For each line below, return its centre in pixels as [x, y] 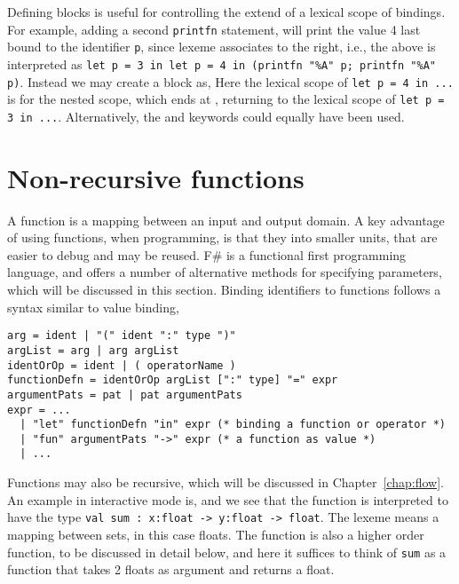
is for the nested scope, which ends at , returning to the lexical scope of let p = [226, 99]
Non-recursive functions [156, 177]
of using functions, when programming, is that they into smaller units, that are [222, 237]
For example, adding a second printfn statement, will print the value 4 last [214, 29]
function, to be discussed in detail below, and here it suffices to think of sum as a [227, 552]
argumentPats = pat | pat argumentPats [125, 395]
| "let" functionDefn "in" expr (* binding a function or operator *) [233, 425]
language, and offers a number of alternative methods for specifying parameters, [225, 272]
